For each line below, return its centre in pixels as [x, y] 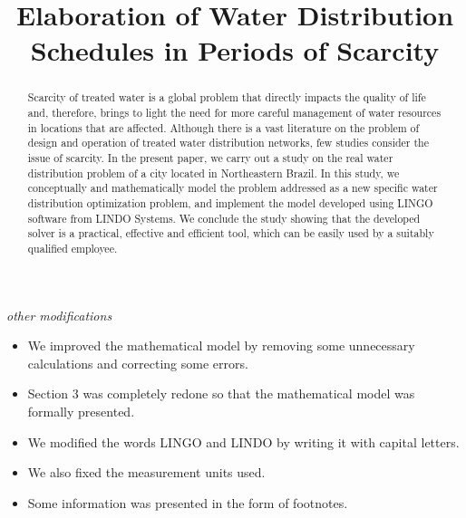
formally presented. [81, 411]
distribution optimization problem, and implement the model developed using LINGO [230, 202]
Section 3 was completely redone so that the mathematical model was [221, 393]
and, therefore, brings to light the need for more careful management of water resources [234, 113]
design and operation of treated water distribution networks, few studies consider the [228, 143]
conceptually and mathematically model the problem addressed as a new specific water [233, 188]
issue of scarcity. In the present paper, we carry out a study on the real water [210, 157]
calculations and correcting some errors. [138, 363]
